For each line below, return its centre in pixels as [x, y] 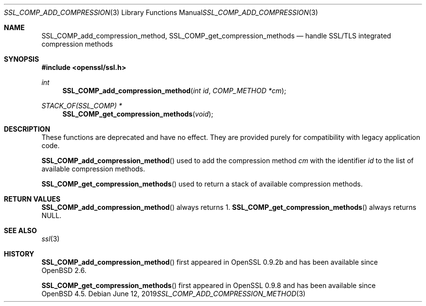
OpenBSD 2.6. [64, 270]
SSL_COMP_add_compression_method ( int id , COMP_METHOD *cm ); [174, 91]
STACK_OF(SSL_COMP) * [82, 106]
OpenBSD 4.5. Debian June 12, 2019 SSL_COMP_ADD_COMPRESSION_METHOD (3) [174, 294]
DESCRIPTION [27, 129]
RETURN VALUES [32, 199]
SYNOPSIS [22, 59]
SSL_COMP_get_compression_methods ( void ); [138, 114]
